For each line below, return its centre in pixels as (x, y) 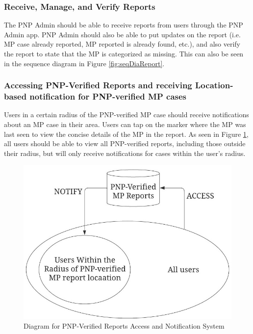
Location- (214, 85)
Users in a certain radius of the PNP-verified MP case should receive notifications (126, 115)
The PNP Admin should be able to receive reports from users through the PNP (124, 25)
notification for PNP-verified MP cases (108, 96)
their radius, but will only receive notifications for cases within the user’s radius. (125, 153)
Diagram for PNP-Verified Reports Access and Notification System (124, 325)
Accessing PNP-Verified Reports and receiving (98, 85)
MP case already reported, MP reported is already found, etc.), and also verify (122, 44)
